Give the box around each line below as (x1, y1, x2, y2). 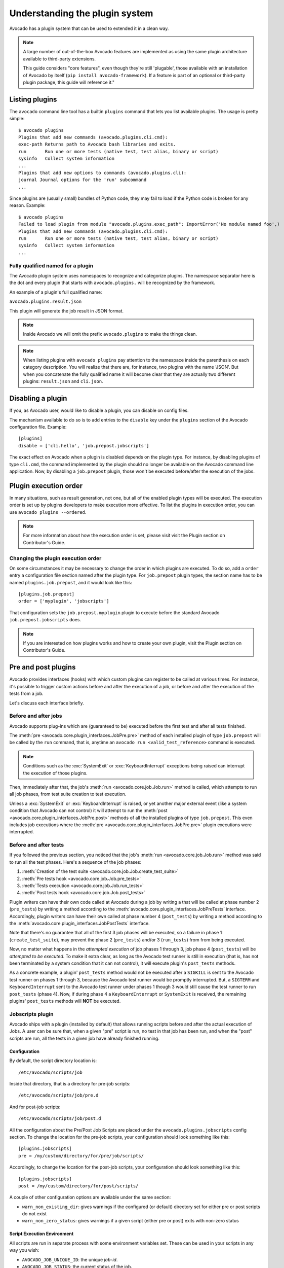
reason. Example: (9, 202, 46, 208)
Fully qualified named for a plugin (9, 262, 94, 269)
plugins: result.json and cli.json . (23, 378, 103, 384)
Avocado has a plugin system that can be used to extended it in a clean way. (9, 25, 169, 31)
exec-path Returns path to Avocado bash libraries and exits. (18, 142, 176, 147)
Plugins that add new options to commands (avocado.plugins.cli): (18, 170, 187, 175)
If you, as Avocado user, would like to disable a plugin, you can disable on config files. (9, 407, 189, 413)
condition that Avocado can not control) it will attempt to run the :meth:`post (9, 807, 168, 814)
